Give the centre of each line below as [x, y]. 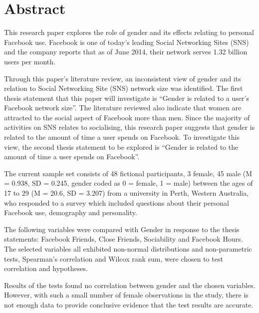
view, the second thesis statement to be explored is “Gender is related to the [121, 147]
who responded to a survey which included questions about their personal [117, 202]
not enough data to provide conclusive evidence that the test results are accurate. [129, 304]
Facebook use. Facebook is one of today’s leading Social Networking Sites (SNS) [127, 42]
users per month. [30, 61]
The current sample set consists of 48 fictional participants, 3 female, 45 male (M [128, 173]
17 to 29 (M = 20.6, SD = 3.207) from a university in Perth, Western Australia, [127, 193]
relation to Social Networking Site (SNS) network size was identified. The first [124, 88]
